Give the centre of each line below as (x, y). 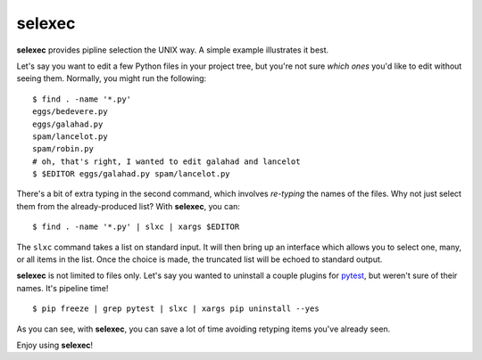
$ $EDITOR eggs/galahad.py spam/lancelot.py (132, 174)
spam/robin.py (63, 149)
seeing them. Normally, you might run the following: (112, 78)
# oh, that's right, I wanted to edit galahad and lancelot (166, 161)
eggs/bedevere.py (70, 112)
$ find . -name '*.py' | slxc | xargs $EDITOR (136, 227)
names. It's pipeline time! (62, 288)
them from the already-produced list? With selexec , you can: (129, 206)
